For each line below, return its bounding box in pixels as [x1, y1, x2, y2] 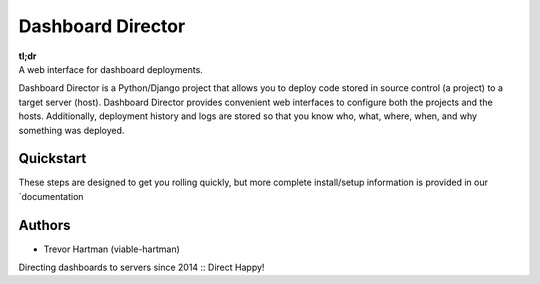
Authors [18, 216, 71, 234]
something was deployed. [18, 124, 125, 136]
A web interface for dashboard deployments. [18, 63, 204, 75]
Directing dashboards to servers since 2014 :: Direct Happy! [18, 261, 265, 274]
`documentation [18, 190, 84, 202]
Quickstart [18, 150, 87, 167]
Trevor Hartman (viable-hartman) [43, 243, 180, 255]
